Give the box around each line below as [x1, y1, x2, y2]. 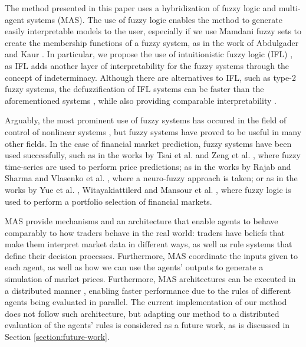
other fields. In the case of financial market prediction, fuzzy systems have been [5, 137, 292, 149]
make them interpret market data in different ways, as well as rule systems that [5, 238, 292, 250]
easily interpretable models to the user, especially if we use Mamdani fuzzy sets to [5, 25, 302, 37]
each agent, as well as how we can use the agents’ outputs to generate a [5, 261, 264, 273]
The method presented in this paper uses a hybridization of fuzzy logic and [5, 2, 277, 14]
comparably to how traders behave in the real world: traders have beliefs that [5, 226, 285, 238]
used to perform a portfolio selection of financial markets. [5, 195, 212, 207]
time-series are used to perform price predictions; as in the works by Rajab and [5, 160, 291, 172]
